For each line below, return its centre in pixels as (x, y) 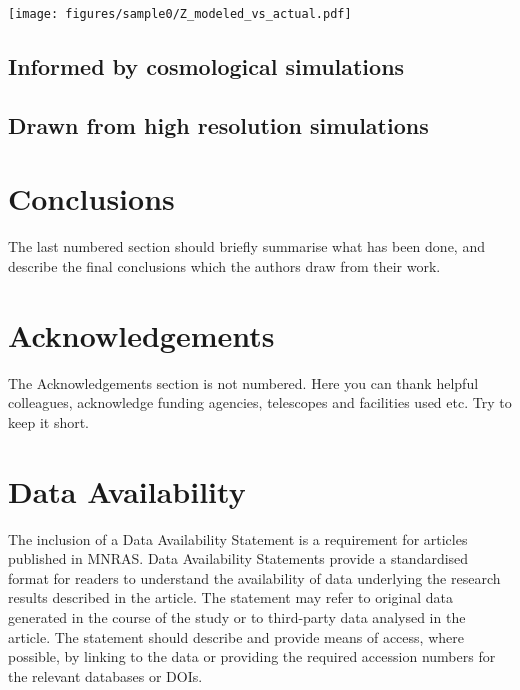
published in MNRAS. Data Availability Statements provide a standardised (238, 558)
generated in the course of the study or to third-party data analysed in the (237, 616)
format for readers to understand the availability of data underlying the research (254, 577)
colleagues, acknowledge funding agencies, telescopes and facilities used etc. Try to (260, 402)
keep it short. (49, 421)
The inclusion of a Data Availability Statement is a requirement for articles (238, 538)
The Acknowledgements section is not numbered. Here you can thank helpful (243, 382)
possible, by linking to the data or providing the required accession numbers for (252, 656)
